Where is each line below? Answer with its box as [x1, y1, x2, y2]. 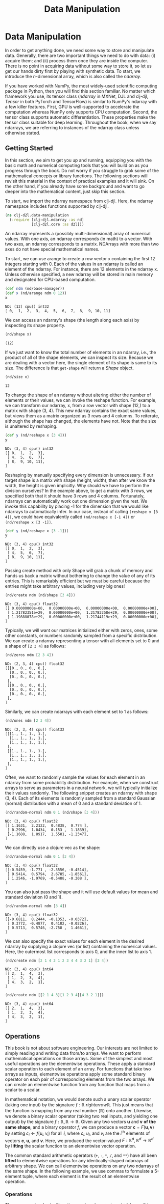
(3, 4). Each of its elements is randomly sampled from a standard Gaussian [5, 795, 156, 801]
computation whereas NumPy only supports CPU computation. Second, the [5, 109, 158, 115]
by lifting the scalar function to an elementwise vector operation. [5, 1143, 136, 1149]
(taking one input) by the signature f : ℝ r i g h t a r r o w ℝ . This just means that [5, 1102, 153, 1108]
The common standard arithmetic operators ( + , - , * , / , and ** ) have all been [5, 1152, 157, 1158]
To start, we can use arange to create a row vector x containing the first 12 [5, 256, 155, 262]
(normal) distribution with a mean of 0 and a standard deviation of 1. [5, 800, 142, 806]
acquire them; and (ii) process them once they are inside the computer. [5, 57, 148, 63]
